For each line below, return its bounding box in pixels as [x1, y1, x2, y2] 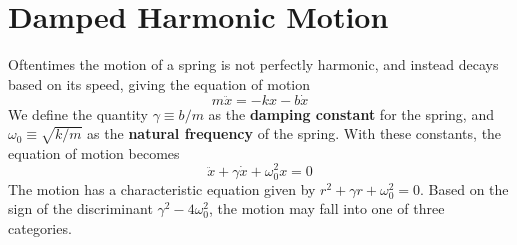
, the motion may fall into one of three [209, 198, 445, 219]
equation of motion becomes [8, 142, 180, 163]
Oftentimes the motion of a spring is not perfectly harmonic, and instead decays [8, 54, 499, 75]
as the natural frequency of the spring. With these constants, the [87, 123, 502, 144]
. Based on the [420, 178, 509, 199]
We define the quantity [8, 103, 149, 124]
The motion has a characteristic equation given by [8, 178, 316, 199]
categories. [8, 217, 72, 238]
